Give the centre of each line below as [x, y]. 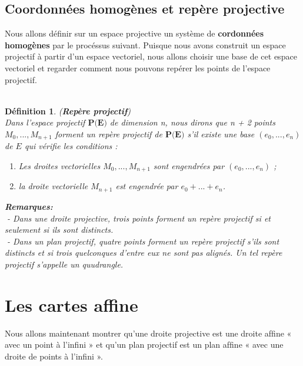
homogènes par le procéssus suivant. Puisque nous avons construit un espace [145, 44]
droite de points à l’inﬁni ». [54, 356]
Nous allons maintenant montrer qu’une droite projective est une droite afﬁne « [148, 333]
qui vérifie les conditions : [71, 146]
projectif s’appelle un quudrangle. [64, 264]
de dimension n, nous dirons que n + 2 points [192, 122]
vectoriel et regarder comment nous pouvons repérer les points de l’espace [138, 67]
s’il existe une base [221, 133]
